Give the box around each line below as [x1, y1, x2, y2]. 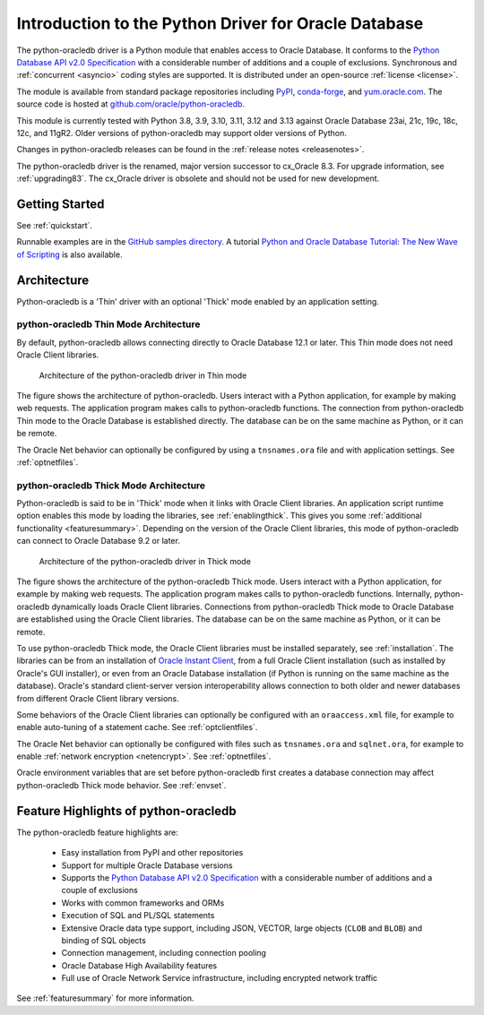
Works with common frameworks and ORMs [61, 897, 225, 908]
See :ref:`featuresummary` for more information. [16, 993, 194, 1003]
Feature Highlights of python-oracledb [16, 803, 237, 819]
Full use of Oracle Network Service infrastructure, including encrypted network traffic [61, 973, 378, 984]
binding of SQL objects [61, 934, 147, 945]
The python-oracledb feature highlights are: [16, 827, 178, 838]
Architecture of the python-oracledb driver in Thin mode [39, 370, 247, 381]
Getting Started [16, 196, 105, 211]
